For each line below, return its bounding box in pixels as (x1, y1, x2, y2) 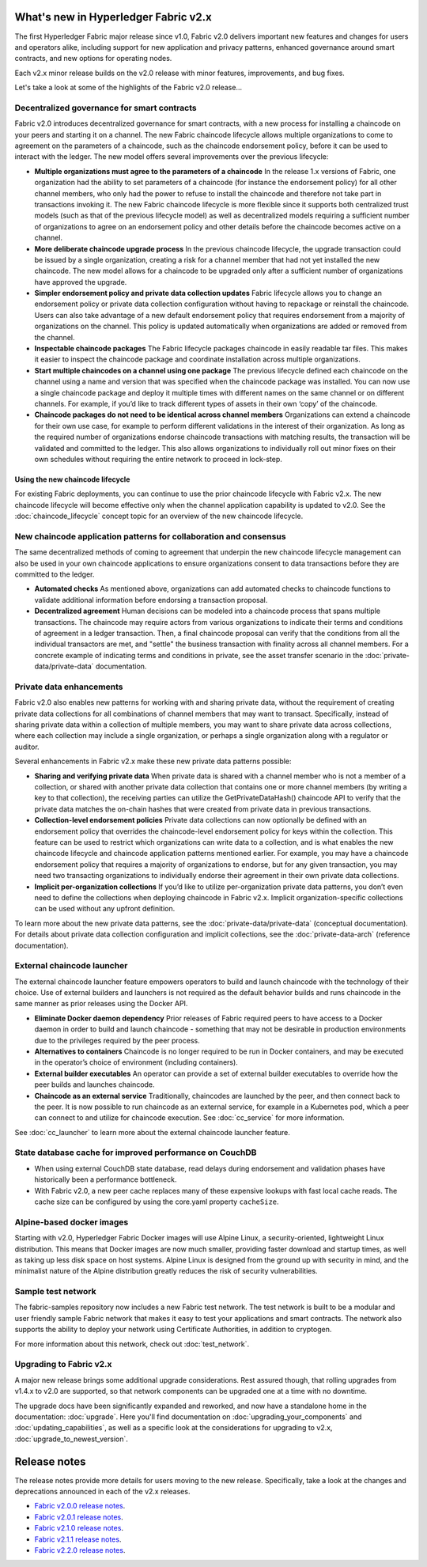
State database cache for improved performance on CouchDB (14, 1147, 257, 1158)
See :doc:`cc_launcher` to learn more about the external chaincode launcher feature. (14, 1127, 290, 1137)
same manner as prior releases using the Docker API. (14, 999, 188, 1009)
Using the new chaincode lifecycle (14, 475, 130, 484)
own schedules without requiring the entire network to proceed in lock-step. (34, 454, 282, 464)
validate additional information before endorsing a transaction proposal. (34, 595, 268, 604)
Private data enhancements (14, 681, 123, 692)
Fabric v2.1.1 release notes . (34, 1535, 122, 1544)
